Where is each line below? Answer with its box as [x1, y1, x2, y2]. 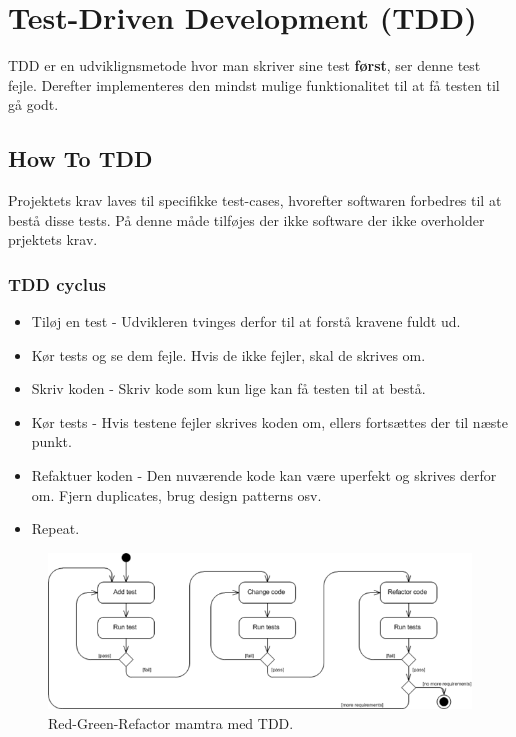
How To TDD [8, 143, 153, 174]
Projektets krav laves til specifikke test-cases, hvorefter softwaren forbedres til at [8, 190, 502, 211]
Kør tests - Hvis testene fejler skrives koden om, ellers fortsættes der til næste [31, 411, 508, 432]
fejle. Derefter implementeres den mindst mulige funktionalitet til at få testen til [8, 74, 500, 95]
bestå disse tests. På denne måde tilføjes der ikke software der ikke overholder [8, 209, 485, 230]
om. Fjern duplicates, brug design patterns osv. [31, 484, 322, 505]
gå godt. [8, 94, 59, 115]
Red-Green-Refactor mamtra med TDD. [48, 712, 294, 733]
